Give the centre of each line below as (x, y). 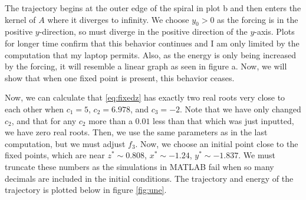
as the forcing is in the (258, 19)
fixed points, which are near (55, 155)
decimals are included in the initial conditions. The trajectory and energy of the (149, 178)
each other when (34, 109)
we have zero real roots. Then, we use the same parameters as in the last (136, 132)
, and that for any (44, 120)
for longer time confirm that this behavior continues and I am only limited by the (152, 43)
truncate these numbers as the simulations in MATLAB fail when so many (139, 166)
